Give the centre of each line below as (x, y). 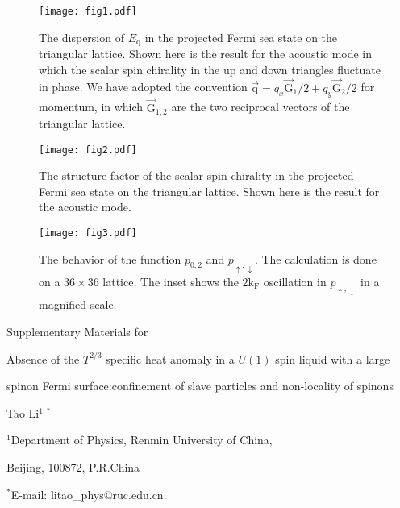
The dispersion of (81, 37)
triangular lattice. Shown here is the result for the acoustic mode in (206, 54)
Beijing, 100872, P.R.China (73, 466)
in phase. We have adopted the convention (143, 87)
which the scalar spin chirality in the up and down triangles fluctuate (210, 69)
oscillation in (295, 282)
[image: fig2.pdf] (88, 150)
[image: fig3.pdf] (88, 233)
